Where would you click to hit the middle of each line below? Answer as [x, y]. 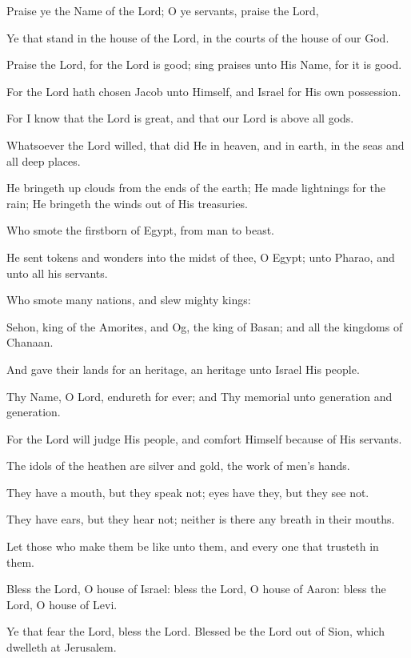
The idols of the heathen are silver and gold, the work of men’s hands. [178, 465]
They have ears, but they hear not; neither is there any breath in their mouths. [201, 519]
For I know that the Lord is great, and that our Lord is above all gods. [180, 118]
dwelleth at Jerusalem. [62, 647]
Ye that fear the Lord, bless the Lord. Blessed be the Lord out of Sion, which [196, 631]
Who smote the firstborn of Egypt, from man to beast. [141, 230]
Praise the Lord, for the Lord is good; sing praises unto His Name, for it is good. [204, 64]
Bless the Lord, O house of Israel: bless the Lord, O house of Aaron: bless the [196, 589]
